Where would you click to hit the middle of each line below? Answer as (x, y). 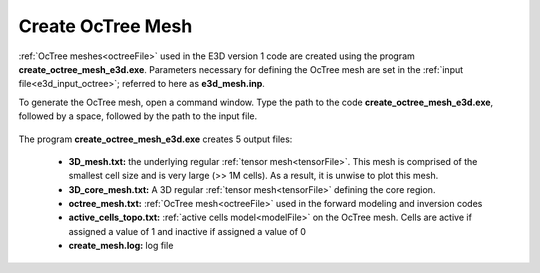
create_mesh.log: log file (121, 246)
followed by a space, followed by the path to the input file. (138, 116)
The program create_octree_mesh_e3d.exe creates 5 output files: (155, 139)
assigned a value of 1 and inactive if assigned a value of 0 (187, 231)
